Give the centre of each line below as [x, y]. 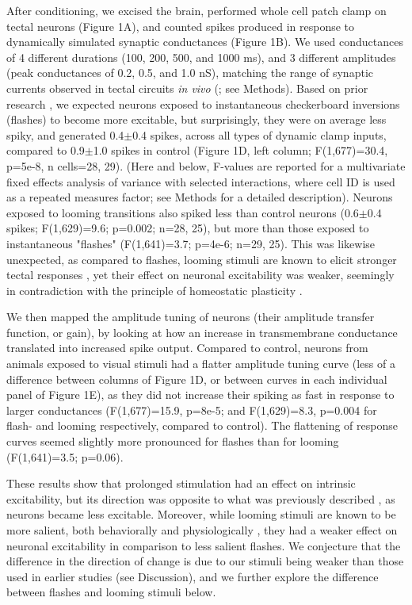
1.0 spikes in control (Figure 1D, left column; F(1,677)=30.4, [240, 150]
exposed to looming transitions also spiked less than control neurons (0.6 [183, 212]
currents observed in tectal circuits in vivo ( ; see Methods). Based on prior [187, 88]
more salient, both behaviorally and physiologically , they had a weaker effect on [202, 530]
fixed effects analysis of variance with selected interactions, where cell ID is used [201, 181]
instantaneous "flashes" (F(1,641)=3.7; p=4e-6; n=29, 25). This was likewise [191, 243]
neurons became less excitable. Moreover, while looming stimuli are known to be [201, 514]
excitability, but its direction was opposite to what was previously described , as [201, 498]
